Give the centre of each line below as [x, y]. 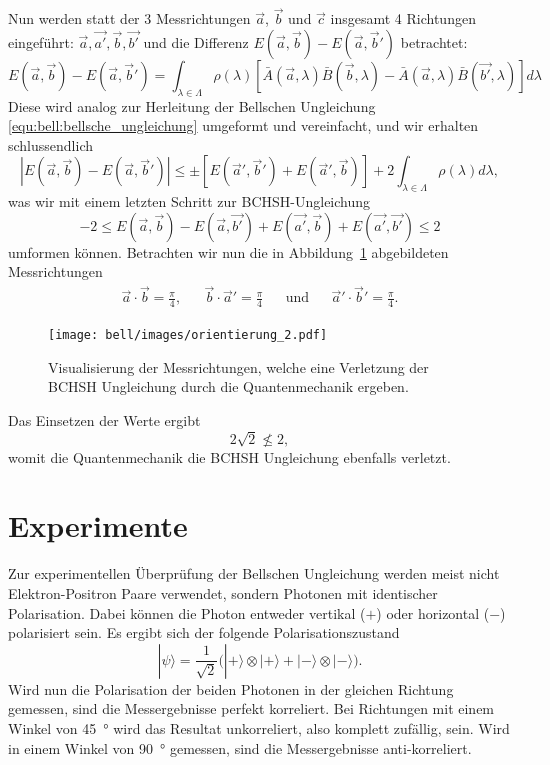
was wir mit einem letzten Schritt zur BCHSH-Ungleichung [189, 201]
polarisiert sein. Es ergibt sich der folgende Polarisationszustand [204, 632]
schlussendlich [51, 144]
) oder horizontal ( [433, 612]
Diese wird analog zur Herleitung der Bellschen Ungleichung [192, 105]
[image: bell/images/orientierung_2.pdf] [188, 335]
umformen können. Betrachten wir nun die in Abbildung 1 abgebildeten [228, 251]
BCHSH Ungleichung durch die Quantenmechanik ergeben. [228, 386]
